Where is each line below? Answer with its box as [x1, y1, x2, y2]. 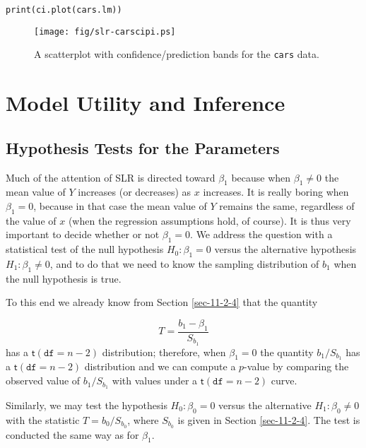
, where [127, 412, 159, 427]
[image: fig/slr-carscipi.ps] [34, 26, 176, 37]
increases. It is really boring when [203, 184, 349, 199]
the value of [6, 213, 57, 228]
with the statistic [6, 412, 80, 427]
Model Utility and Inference [6, 88, 285, 117]
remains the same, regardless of [219, 198, 355, 213]
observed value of [6, 373, 81, 388]
